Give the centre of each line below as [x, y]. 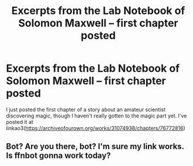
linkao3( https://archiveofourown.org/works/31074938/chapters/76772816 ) [96, 128]
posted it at [20, 122]
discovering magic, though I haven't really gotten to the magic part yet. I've [96, 116]
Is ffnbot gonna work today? [58, 156]
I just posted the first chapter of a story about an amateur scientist [86, 109]
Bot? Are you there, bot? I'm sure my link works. [95, 146]
